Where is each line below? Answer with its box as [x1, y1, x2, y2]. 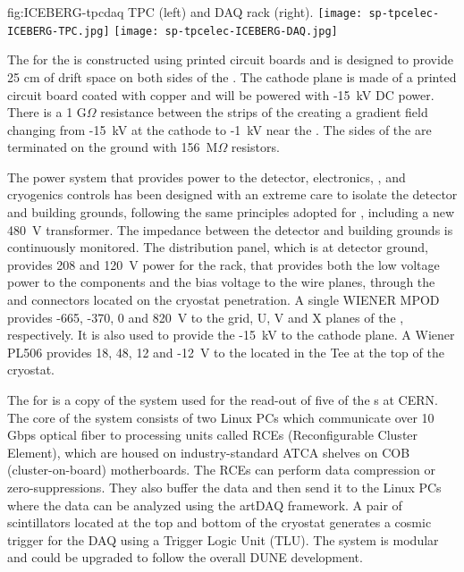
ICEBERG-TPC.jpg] [7, 24, 110, 38]
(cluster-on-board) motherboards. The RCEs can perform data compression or [7, 460, 436, 479]
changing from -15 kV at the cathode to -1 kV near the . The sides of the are [7, 120, 432, 139]
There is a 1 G [7, 103, 87, 122]
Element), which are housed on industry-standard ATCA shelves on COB [7, 442, 410, 461]
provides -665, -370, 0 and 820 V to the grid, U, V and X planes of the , [7, 307, 404, 326]
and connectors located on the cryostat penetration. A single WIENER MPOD [7, 290, 440, 309]
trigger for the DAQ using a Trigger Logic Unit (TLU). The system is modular [7, 530, 439, 549]
